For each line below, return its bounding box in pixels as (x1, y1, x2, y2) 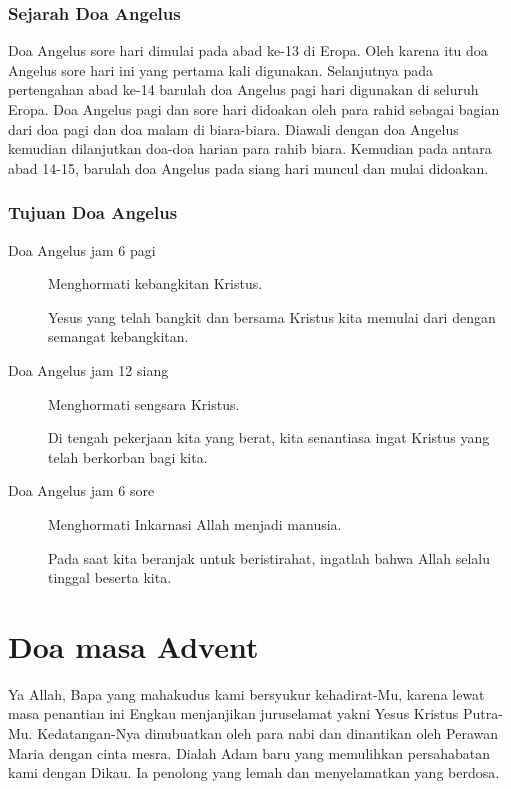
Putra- (463, 703, 503, 724)
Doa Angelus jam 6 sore (8, 480, 155, 501)
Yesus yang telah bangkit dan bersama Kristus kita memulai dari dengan (48, 306, 496, 327)
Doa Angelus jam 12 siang (8, 359, 169, 380)
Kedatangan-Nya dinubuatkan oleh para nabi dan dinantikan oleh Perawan (37, 723, 498, 744)
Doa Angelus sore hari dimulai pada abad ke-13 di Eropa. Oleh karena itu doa (8, 40, 488, 61)
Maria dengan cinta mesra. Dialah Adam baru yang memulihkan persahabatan (8, 742, 490, 763)
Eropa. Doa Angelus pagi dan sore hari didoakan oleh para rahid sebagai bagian (8, 99, 500, 119)
